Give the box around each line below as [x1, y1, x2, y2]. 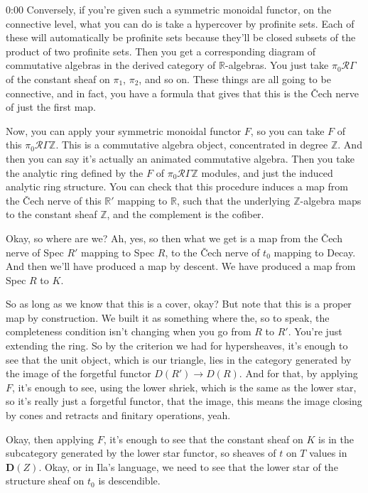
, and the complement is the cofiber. [107, 207, 264, 222]
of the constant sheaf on [6, 71, 110, 86]
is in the [318, 431, 354, 446]
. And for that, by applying [239, 366, 358, 381]
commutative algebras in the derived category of [6, 58, 216, 72]
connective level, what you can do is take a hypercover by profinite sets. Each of [6, 16, 355, 31]
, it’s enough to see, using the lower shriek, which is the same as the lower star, [12, 379, 357, 394]
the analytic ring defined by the [6, 165, 144, 180]
